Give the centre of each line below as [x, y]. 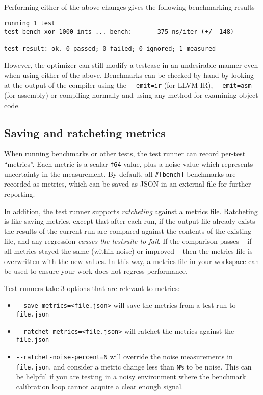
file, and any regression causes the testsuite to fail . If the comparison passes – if [128, 241]
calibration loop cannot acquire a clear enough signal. [100, 386]
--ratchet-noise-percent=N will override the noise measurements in [124, 356]
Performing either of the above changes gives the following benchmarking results [129, 7]
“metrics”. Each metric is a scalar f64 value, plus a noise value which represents [129, 164]
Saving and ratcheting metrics [85, 132]
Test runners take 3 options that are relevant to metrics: [92, 288]
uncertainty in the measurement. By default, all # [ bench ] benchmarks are [120, 174]
